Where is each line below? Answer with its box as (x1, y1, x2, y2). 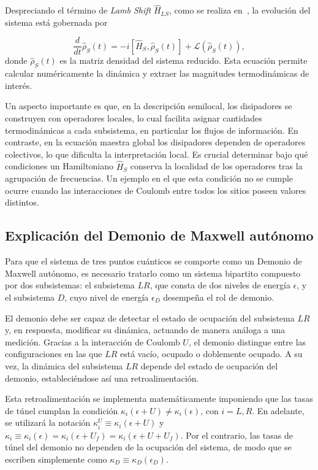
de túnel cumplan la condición (5, 404, 118, 417)
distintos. (5, 196, 39, 209)
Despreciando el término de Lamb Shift (5, 4, 151, 17)
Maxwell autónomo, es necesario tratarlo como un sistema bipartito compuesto (5, 266, 301, 279)
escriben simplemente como (5, 452, 107, 465)
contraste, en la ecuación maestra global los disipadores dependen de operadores (5, 136, 306, 148)
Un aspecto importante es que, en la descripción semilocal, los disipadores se (5, 99, 292, 112)
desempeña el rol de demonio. (163, 291, 274, 303)
